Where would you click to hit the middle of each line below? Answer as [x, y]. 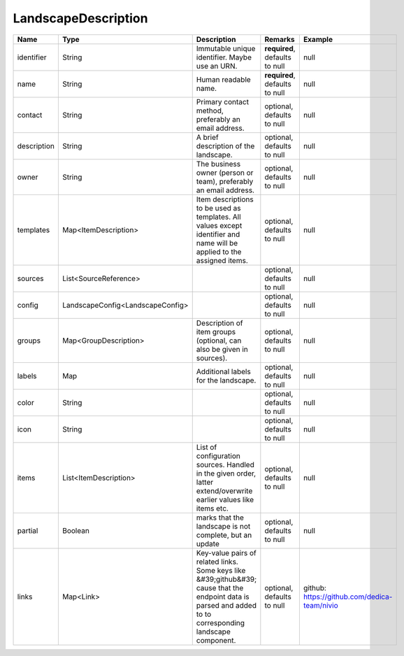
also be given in [222, 349]
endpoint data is [223, 597]
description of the [225, 145]
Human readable [223, 79]
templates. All [218, 217]
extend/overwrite [224, 491]
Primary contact [223, 101]
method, [210, 110]
